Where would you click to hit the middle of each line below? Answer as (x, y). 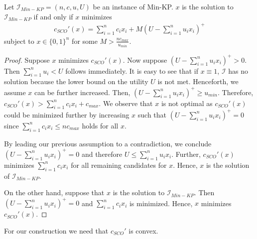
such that (152, 114)
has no (238, 70)
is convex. (143, 230)
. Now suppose (145, 60)
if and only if (53, 16)
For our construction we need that (56, 230)
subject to (19, 41)
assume (15, 92)
